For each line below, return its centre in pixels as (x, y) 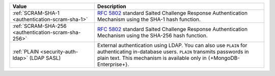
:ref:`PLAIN (26, 52)
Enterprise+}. (113, 64)
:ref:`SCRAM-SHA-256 (39, 26)
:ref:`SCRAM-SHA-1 (36, 13)
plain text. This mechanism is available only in (152, 58)
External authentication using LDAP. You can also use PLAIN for (172, 45)
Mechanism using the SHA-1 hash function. (149, 19)
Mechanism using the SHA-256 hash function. (153, 35)
